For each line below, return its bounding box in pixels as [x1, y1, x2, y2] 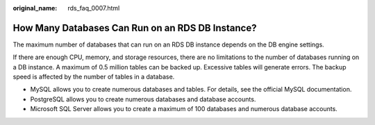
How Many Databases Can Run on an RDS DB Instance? [12, 22, 257, 34]
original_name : [12, 4, 58, 12]
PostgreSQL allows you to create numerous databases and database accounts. [30, 94, 256, 103]
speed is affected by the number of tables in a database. [12, 73, 175, 81]
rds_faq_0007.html [67, 4, 120, 12]
